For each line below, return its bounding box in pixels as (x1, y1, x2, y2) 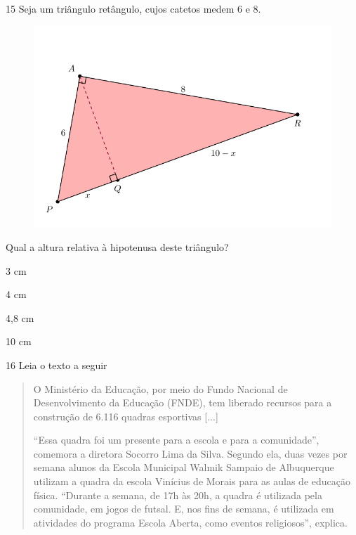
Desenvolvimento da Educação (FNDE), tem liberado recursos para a (33, 395, 332, 410)
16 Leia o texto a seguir (6, 357, 107, 372)
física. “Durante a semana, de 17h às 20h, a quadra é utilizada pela (33, 487, 322, 502)
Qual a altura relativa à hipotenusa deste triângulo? (6, 239, 229, 254)
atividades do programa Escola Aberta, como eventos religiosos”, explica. (33, 515, 348, 529)
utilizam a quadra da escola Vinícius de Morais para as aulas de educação (33, 474, 351, 489)
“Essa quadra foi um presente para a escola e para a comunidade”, (33, 432, 319, 447)
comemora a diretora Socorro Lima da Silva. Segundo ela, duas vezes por (33, 446, 348, 460)
